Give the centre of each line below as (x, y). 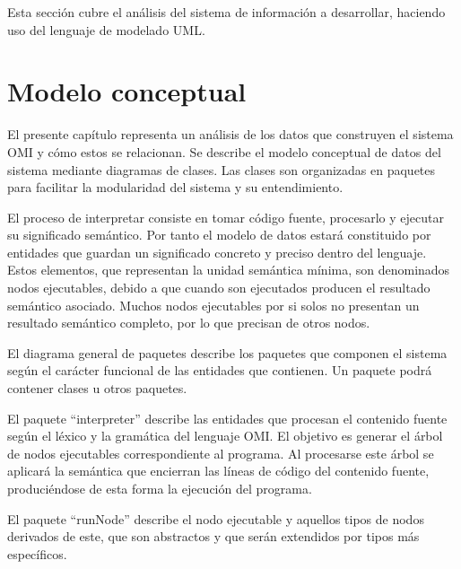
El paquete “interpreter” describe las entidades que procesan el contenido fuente (227, 418)
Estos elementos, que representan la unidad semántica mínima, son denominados (229, 270)
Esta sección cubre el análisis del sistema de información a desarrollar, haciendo (226, 12)
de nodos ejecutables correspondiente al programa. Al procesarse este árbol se (221, 453)
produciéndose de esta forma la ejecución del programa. (160, 488)
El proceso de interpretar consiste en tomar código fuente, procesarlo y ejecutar (226, 217)
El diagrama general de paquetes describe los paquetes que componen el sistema (227, 352)
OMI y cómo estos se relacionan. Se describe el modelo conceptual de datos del (224, 151)
